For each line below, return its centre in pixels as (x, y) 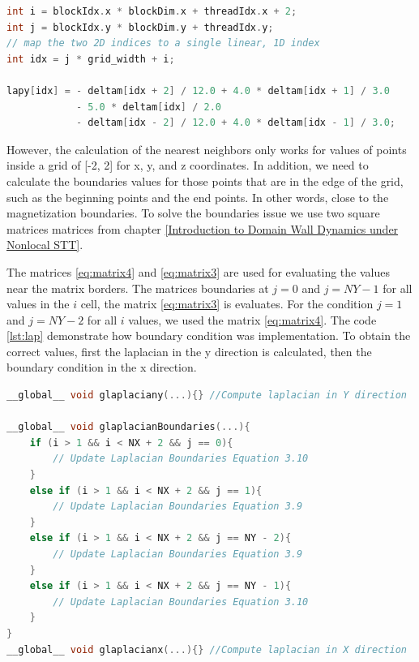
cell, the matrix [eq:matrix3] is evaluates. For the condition (227, 304)
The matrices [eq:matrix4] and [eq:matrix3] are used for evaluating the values (198, 271)
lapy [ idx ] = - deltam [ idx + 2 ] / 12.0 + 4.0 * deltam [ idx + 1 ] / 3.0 (198, 90)
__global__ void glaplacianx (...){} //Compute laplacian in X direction (207, 649)
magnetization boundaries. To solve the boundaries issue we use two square (193, 213)
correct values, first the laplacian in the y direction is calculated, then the (189, 351)
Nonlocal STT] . (45, 245)
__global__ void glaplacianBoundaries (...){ (128, 427)
